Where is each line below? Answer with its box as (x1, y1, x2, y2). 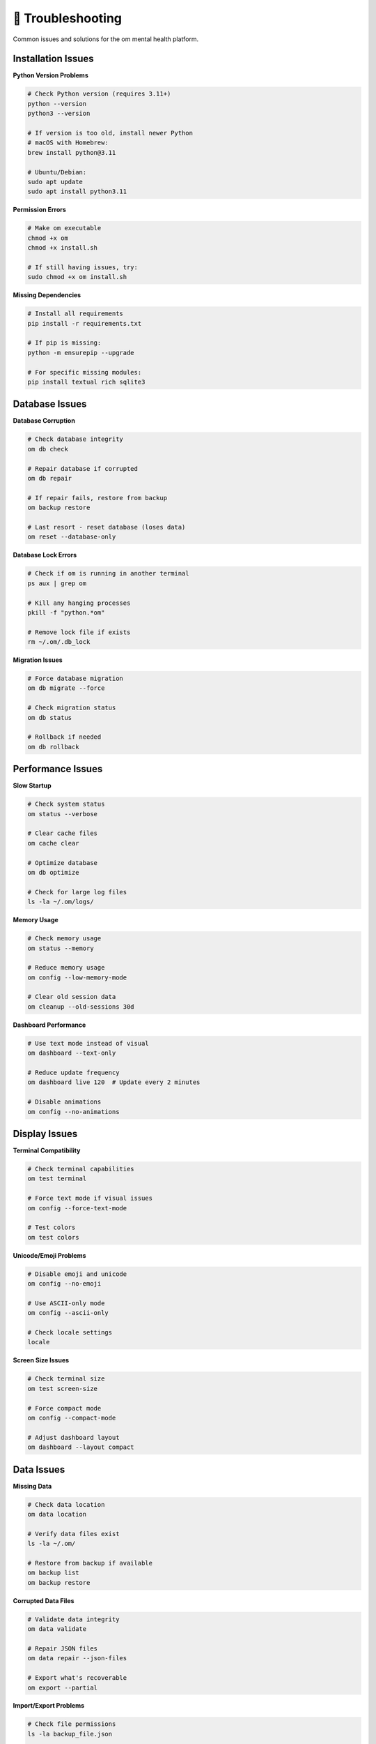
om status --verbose (27, 810, 97, 818)
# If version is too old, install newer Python (27, 129, 193, 137)
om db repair (27, 474, 72, 483)
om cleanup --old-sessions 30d (27, 1002, 135, 1011)
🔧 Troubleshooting (13, 10, 122, 26)
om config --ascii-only (27, 1309, 109, 1317)
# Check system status (27, 800, 105, 809)
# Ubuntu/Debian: (27, 168, 87, 176)
